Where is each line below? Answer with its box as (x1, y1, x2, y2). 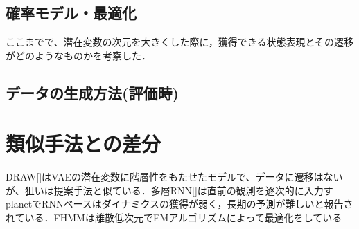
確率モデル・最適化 (6, 2, 137, 24)
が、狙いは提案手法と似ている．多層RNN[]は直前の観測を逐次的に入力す (6, 183, 333, 197)
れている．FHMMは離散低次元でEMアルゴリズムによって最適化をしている (6, 210, 342, 225)
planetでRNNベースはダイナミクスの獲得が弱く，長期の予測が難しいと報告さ (6, 196, 353, 211)
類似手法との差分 (6, 129, 161, 158)
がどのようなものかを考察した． (6, 48, 151, 62)
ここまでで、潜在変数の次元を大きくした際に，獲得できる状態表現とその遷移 (6, 35, 354, 49)
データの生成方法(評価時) (6, 82, 179, 103)
